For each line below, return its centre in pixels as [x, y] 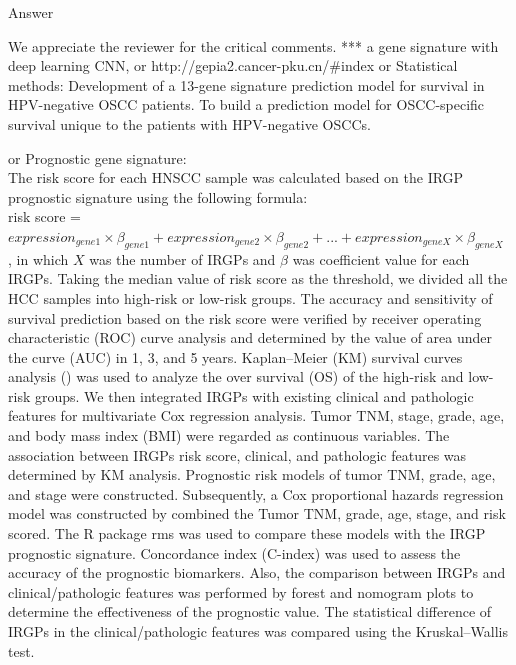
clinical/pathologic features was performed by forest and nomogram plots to [241, 591]
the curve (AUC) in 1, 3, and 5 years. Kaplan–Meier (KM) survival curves [235, 356]
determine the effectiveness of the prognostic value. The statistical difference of [250, 611]
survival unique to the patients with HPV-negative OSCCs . [189, 123]
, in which [38, 258]
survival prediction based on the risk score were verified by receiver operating [245, 317]
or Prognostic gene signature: [97, 157]
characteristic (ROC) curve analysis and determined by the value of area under [250, 337]
